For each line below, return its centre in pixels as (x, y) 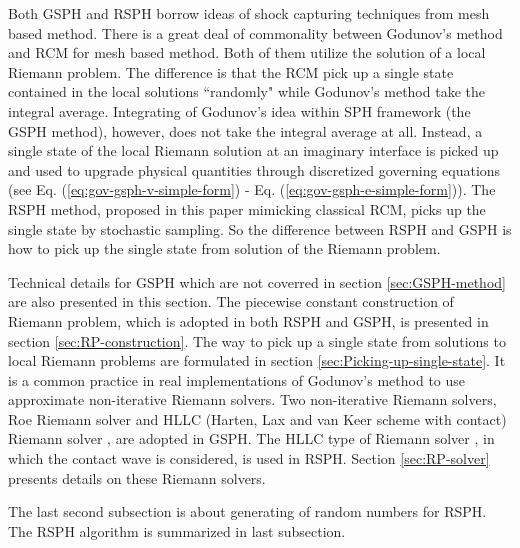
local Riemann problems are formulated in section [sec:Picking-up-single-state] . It (257, 360)
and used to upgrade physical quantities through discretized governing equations (254, 169)
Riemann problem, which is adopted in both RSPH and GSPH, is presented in (248, 320)
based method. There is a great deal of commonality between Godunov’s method (255, 32)
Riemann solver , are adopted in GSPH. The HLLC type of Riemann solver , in (251, 438)
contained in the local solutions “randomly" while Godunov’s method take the (246, 91)
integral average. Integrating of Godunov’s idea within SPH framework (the (239, 110)
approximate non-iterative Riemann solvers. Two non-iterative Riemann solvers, (252, 399)
